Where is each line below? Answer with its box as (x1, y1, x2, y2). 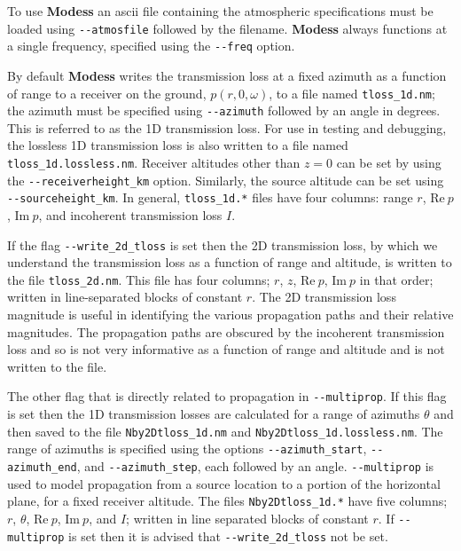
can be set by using (336, 153, 441, 171)
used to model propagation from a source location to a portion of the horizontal (7, 474, 441, 492)
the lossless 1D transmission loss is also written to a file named (7, 136, 348, 154)
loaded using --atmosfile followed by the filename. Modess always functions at (7, 19, 448, 37)
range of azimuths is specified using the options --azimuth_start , (7, 439, 367, 458)
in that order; (359, 270, 434, 288)
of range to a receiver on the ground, (7, 83, 207, 102)
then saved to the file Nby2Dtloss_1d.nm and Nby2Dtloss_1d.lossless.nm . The (7, 421, 443, 440)
